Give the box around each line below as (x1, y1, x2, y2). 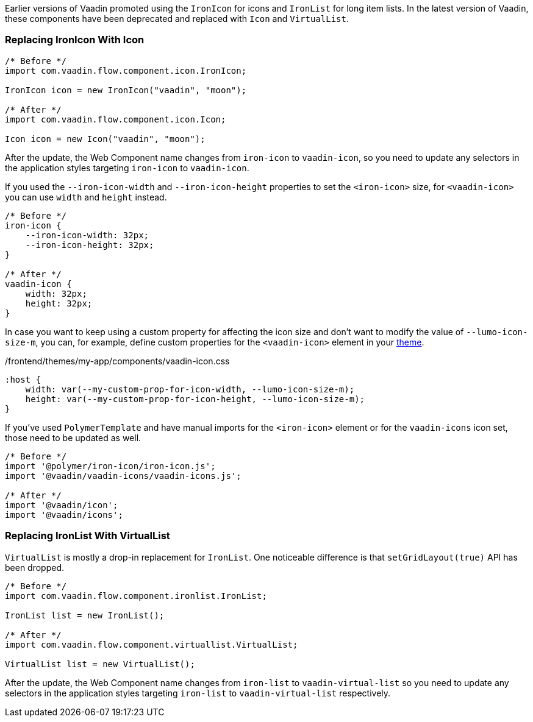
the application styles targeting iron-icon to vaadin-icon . (5, 162, 249, 173)
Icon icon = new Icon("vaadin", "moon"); (5, 133, 206, 144)
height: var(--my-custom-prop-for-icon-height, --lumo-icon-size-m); (25, 394, 365, 404)
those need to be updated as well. (5, 432, 141, 443)
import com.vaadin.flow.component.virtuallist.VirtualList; (5, 639, 298, 649)
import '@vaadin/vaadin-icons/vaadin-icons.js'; (5, 470, 241, 481)
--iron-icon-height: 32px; (25, 239, 154, 250)
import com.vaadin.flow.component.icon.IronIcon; (5, 65, 247, 76)
